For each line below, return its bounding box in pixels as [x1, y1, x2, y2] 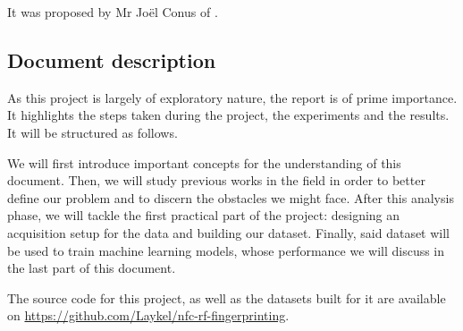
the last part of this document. [7, 259, 176, 277]
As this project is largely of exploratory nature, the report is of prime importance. [7, 88, 458, 106]
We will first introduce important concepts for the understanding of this [7, 153, 401, 172]
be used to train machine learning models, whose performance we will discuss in [7, 241, 445, 259]
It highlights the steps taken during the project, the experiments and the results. [7, 106, 450, 124]
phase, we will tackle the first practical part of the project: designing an [7, 206, 400, 225]
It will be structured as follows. [7, 123, 178, 141]
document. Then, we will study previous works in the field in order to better [7, 171, 425, 190]
